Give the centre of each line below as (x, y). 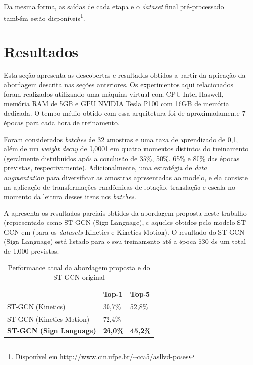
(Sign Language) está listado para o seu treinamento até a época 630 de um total (125, 241)
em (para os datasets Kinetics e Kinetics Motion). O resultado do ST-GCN (133, 232)
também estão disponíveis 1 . (45, 17)
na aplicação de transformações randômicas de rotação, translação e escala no (119, 187)
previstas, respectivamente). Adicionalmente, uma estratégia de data (106, 168)
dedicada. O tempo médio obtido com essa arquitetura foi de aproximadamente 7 (125, 113)
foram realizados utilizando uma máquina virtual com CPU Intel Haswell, (114, 94)
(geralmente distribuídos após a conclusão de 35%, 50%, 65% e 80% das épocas (122, 158)
